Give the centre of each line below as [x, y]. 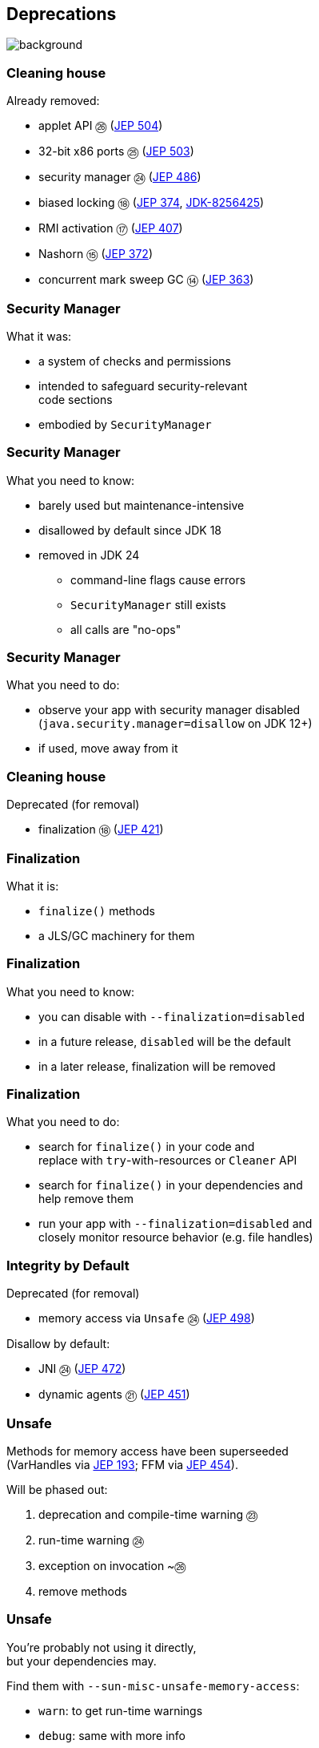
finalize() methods [97, 910]
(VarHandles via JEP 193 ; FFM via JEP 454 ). [122, 1464]
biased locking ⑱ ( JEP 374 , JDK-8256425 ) [152, 203]
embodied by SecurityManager [125, 424]
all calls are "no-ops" [126, 629]
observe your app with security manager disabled [169, 710]
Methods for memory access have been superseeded [148, 1451]
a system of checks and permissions [135, 361]
